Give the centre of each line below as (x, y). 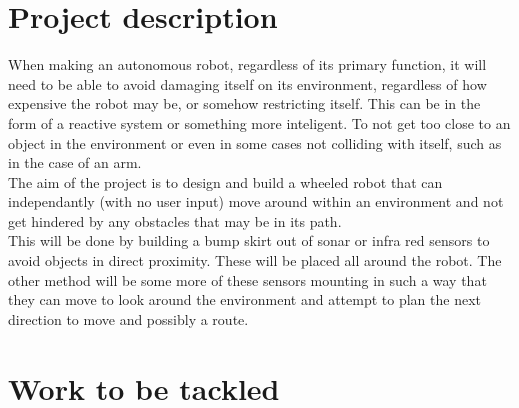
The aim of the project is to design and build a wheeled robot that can (225, 181)
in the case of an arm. (75, 162)
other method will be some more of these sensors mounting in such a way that (247, 279)
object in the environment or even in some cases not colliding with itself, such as (255, 142)
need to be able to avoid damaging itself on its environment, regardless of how (247, 83)
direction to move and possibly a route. (128, 318)
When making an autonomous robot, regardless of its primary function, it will (247, 64)
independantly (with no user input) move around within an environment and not (256, 201)
